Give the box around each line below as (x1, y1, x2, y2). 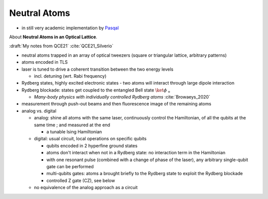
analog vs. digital (21, 107, 57, 114)
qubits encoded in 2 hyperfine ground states (46, 142, 137, 149)
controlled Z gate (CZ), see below (46, 177, 115, 184)
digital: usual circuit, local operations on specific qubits (34, 136, 147, 142)
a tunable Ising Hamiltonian (46, 129, 102, 135)
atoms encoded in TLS (21, 59, 68, 65)
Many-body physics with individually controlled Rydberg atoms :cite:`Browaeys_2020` (34, 94, 210, 100)
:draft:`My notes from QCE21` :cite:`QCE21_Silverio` (9, 43, 114, 49)
